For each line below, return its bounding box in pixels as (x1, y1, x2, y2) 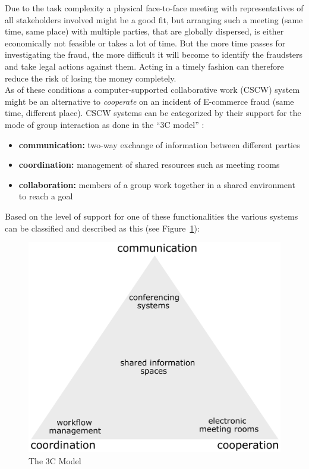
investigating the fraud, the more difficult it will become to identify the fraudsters (5, 48, 302, 61)
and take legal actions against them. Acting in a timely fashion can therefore (5, 60, 284, 72)
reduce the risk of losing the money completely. (5, 71, 176, 84)
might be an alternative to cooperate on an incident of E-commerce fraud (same (5, 95, 294, 107)
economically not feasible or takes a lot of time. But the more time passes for (5, 36, 286, 49)
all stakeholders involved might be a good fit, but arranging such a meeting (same (5, 13, 303, 26)
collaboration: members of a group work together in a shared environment (18, 178, 295, 190)
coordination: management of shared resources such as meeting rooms (18, 158, 280, 171)
